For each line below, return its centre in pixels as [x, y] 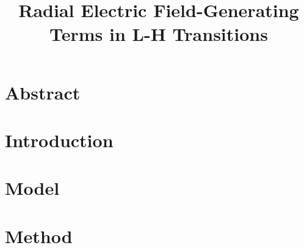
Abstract [43, 92]
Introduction [59, 140]
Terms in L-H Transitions [159, 34]
